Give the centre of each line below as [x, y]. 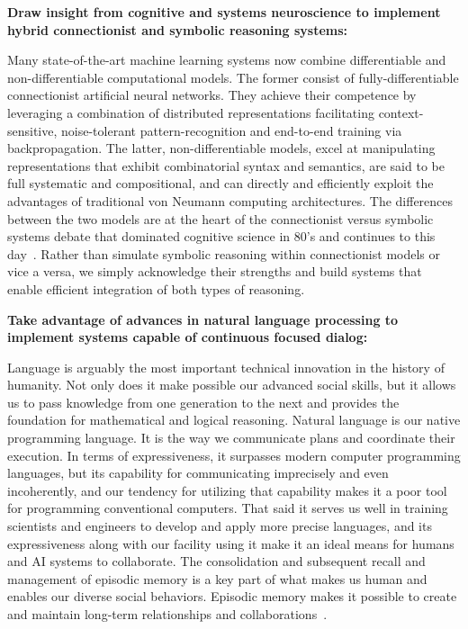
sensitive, [32, 130]
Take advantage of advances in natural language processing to [203, 319]
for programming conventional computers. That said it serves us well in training [228, 508]
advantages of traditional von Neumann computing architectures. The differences [230, 200]
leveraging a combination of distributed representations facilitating [191, 112]
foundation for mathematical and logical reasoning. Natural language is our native [234, 420]
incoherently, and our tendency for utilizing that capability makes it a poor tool [227, 490]
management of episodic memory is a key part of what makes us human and [217, 578]
